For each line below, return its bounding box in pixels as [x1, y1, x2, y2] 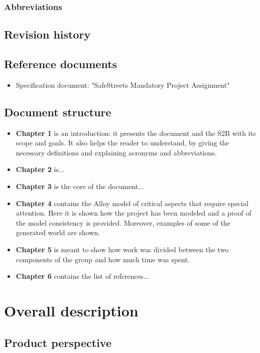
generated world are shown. [16, 227, 100, 238]
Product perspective [4, 334, 111, 350]
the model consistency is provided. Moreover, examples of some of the [16, 217, 230, 228]
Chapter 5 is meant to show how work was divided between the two [16, 244, 229, 254]
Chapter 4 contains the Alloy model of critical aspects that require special [16, 198, 248, 208]
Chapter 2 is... [16, 164, 65, 174]
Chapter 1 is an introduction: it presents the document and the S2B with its [16, 127, 256, 138]
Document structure [4, 104, 111, 119]
